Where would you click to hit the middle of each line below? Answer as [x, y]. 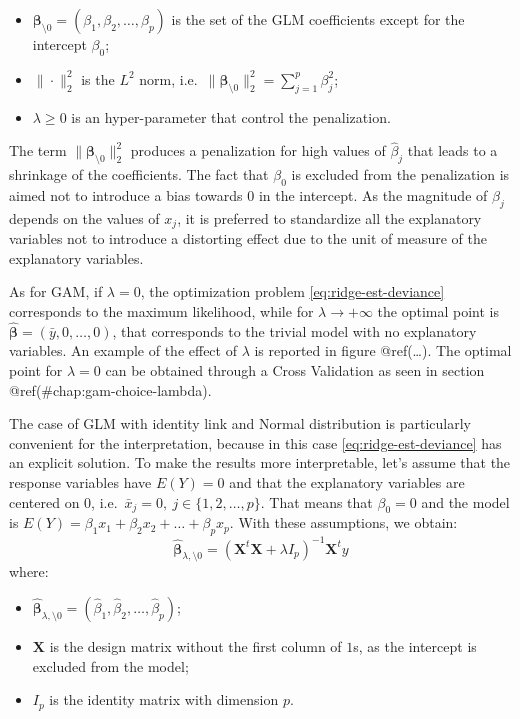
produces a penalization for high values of [258, 150]
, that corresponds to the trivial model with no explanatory [294, 330]
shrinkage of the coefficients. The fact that [139, 174]
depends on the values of [84, 217]
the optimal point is [438, 311]
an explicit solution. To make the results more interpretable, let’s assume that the [260, 462]
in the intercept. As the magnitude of [373, 195]
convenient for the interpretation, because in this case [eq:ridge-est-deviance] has [255, 442]
